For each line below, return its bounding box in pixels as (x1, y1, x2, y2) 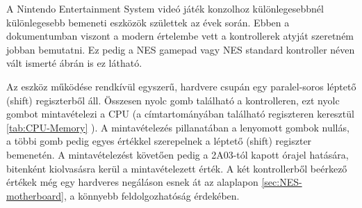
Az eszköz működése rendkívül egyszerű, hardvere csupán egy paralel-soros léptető (6, 79, 356, 93)
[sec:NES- (261, 175, 302, 189)
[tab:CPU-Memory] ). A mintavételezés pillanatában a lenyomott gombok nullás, (6, 120, 349, 134)
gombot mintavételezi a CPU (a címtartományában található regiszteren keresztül (6, 106, 354, 121)
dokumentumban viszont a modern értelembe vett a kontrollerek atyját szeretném (6, 29, 354, 43)
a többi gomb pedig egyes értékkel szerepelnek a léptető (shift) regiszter (6, 134, 312, 148)
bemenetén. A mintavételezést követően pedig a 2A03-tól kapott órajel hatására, (6, 147, 349, 161)
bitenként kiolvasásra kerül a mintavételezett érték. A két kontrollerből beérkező (6, 161, 347, 175)
